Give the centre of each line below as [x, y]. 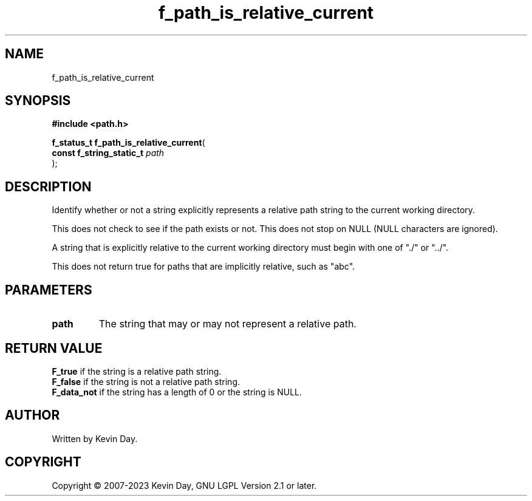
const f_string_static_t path [108, 153]
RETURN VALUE [54, 348]
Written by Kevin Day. [95, 438]
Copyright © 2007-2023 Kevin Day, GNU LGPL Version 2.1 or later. [184, 485]
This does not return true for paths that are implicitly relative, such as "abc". [203, 267]
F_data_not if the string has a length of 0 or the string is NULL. [177, 392]
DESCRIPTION [48, 186]
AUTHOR [32, 415]
